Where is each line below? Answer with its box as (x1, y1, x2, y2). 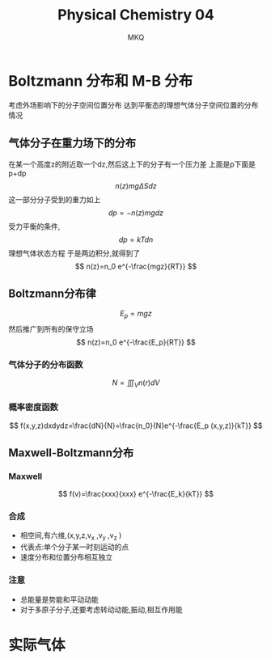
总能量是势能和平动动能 (19, 594, 99, 604)
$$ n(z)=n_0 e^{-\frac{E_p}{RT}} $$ (76, 337, 196, 347)
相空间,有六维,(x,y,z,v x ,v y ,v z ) (19, 531, 122, 543)
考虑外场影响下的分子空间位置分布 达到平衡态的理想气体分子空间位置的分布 (8, 99, 259, 110)
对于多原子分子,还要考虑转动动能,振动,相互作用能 (19, 604, 183, 614)
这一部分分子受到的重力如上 (8, 194, 101, 204)
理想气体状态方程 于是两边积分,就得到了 (8, 248, 140, 258)
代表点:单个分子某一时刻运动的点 (19, 542, 129, 552)
